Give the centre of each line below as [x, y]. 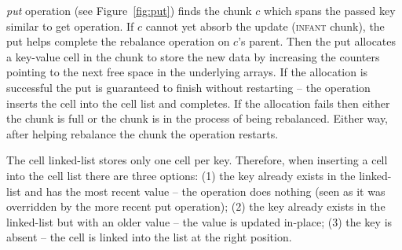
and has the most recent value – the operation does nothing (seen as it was [205, 191]
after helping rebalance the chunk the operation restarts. [143, 133]
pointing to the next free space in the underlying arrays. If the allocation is [187, 72]
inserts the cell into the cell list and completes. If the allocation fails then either [198, 103]
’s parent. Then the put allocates [317, 41]
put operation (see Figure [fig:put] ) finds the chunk [129, 10]
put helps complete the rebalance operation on [118, 41]
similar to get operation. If [70, 26]
